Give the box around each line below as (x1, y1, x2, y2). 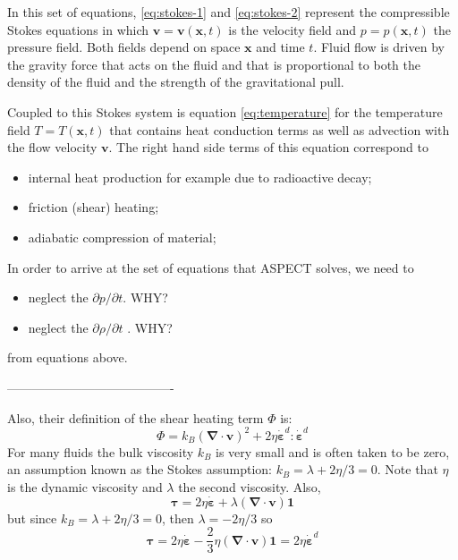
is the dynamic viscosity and (7, 478, 163, 496)
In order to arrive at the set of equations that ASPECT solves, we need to (7, 258, 414, 276)
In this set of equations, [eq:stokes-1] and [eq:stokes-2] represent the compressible (7, 3, 450, 21)
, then (162, 508, 194, 527)
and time (256, 38, 305, 56)
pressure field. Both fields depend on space (7, 38, 241, 56)
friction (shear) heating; (28, 198, 159, 216)
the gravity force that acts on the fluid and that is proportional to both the (7, 55, 420, 73)
